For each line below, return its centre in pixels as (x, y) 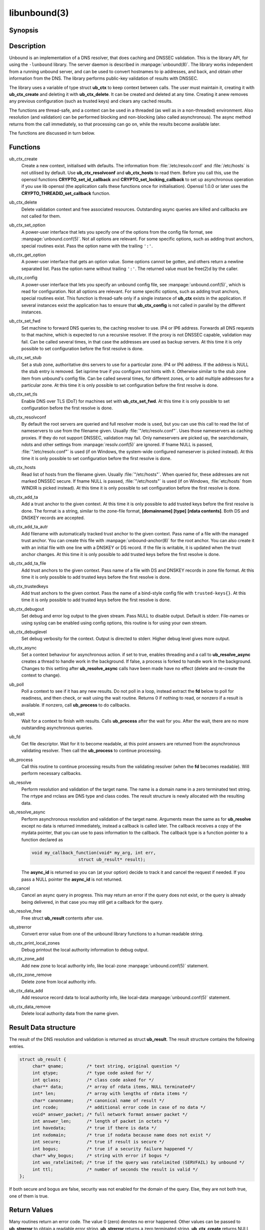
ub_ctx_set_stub (25, 358)
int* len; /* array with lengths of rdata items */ (110, 1094)
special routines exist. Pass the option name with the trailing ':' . (87, 246)
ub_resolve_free (25, 911)
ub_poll (16, 684)
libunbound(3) (39, 13)
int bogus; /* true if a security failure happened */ (113, 1149)
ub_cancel (20, 888)
